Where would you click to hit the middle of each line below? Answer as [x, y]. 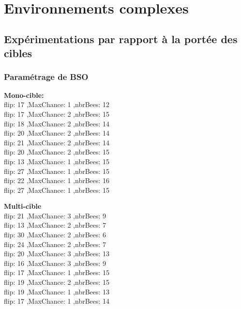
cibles [18, 53]
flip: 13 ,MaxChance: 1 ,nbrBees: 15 [57, 161]
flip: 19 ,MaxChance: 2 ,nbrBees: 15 [57, 282]
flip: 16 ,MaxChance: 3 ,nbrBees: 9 [55, 263]
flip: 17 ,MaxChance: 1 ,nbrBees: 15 [57, 272]
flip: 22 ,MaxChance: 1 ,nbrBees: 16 [57, 180]
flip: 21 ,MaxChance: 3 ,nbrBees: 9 [55, 215]
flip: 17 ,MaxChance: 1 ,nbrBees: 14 [57, 301]
